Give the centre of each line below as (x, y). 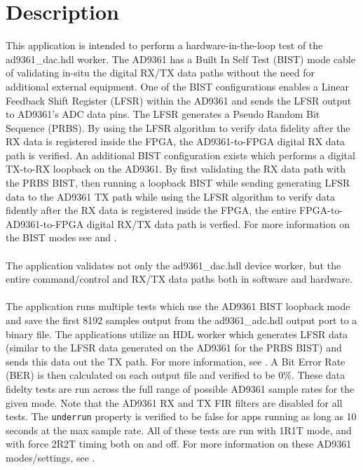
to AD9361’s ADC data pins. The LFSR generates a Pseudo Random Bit (163, 114)
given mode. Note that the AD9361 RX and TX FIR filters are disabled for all (174, 402)
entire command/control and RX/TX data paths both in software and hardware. (179, 279)
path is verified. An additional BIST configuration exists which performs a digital (180, 155)
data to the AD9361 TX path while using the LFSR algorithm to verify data (170, 196)
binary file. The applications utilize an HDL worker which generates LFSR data (177, 334)
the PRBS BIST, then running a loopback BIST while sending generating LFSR (178, 183)
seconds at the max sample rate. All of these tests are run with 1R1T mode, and (179, 430)
